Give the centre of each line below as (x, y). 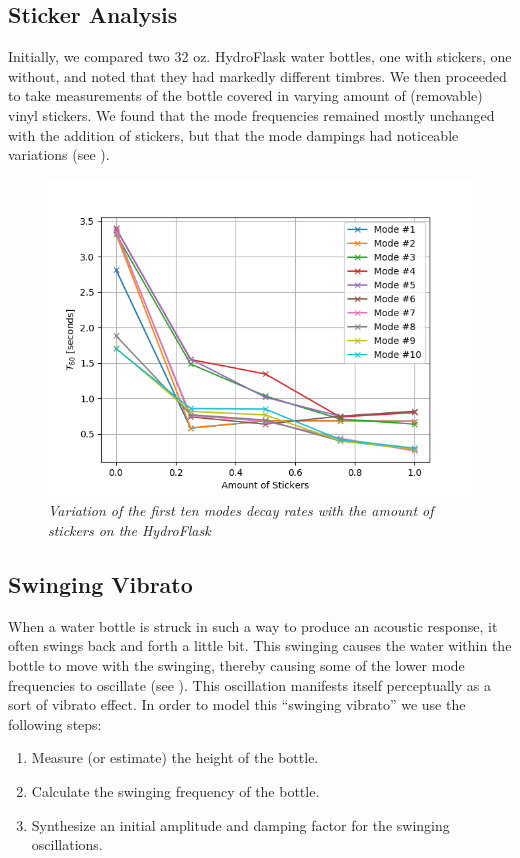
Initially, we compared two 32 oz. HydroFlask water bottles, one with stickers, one (260, 56)
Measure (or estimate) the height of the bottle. (175, 757)
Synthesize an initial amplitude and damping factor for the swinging (240, 824)
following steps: (55, 723)
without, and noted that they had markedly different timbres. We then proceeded (257, 75)
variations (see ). (59, 154)
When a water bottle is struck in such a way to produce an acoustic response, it (253, 625)
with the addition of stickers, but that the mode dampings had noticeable (233, 134)
